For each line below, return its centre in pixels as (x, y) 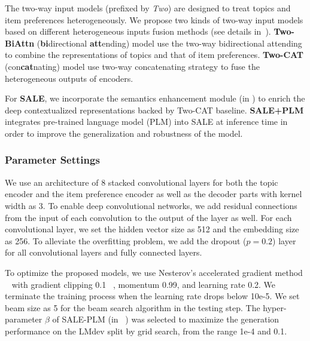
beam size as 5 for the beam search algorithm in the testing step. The (133, 307)
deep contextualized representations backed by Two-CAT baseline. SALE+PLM (154, 110)
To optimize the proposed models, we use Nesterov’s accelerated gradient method (154, 272)
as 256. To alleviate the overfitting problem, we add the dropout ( (126, 240)
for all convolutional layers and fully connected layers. (104, 252)
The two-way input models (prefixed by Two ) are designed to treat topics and (148, 8)
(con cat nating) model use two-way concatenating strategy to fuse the (132, 66)
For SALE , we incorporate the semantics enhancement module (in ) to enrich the (155, 98)
